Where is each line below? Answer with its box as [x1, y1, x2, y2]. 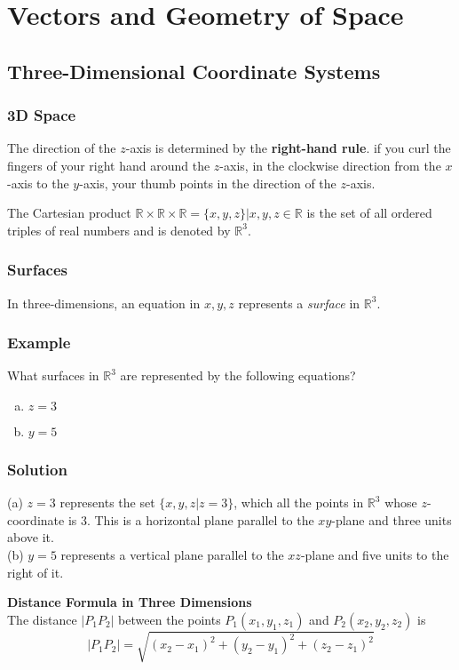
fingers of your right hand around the [7, 156, 210, 174]
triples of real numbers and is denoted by [7, 220, 231, 239]
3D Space [7, 104, 76, 126]
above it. [7, 528, 54, 546]
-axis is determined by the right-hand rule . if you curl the [125, 139, 451, 157]
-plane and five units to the [300, 545, 449, 563]
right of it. [7, 562, 64, 581]
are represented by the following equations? [120, 366, 356, 385]
